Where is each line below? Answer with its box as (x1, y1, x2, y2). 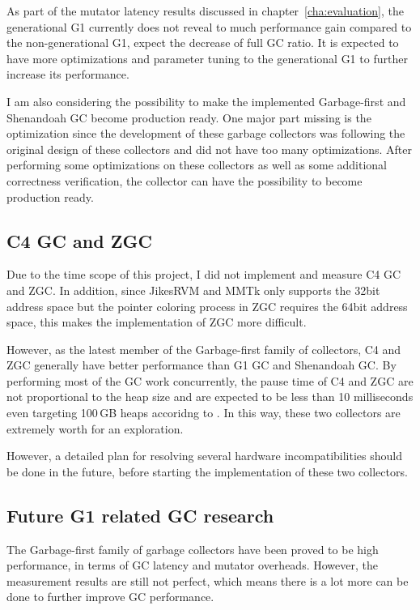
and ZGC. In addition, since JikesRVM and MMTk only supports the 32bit (6, 281, 380, 298)
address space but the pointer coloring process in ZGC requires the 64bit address (6, 297, 408, 314)
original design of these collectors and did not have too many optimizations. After (6, 140, 412, 157)
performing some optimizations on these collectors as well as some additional (6, 156, 387, 173)
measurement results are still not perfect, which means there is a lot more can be (6, 572, 409, 589)
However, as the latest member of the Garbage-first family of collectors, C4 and (6, 340, 401, 357)
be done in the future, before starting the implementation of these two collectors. (6, 463, 408, 480)
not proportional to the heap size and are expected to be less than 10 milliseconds (6, 388, 414, 405)
